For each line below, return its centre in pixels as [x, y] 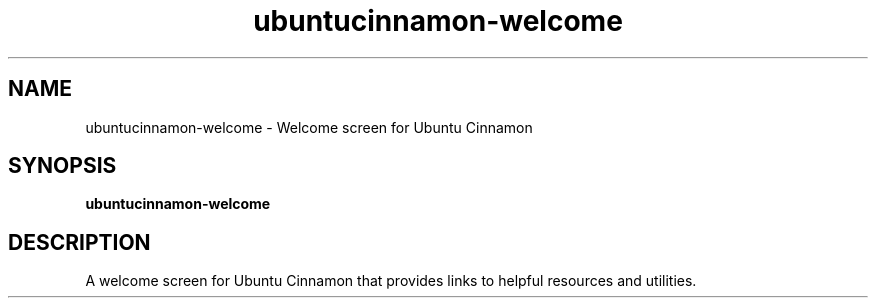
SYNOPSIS [62, 166]
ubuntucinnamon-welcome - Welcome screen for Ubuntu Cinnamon [309, 127]
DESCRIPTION [79, 242]
